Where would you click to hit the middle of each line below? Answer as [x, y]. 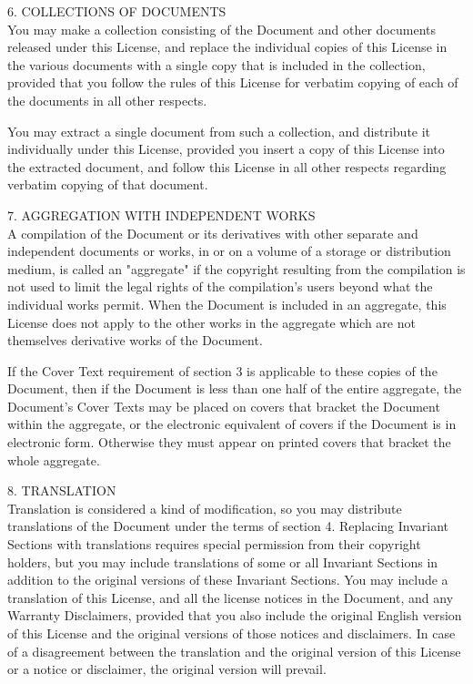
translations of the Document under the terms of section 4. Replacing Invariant [228, 526]
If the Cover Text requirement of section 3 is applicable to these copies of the [222, 370]
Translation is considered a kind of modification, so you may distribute [205, 508]
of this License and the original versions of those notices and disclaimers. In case [231, 633]
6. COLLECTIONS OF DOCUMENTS [117, 11]
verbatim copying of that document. [108, 184]
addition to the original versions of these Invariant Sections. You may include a [228, 580]
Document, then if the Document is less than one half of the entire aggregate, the [235, 388]
